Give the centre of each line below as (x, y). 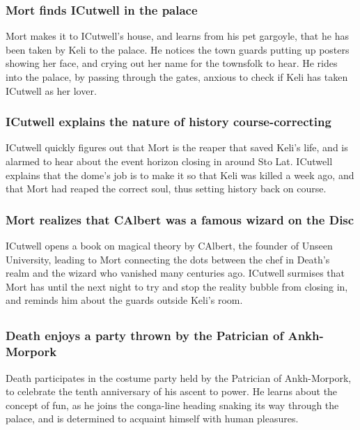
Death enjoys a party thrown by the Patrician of (145, 336)
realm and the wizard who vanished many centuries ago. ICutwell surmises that (175, 273)
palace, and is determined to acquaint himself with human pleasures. (152, 419)
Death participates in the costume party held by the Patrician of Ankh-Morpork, (179, 377)
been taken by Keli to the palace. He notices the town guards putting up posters (178, 49)
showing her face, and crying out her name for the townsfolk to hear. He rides (172, 63)
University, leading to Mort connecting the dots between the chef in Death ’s (168, 259)
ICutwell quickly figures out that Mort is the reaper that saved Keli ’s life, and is (177, 147)
